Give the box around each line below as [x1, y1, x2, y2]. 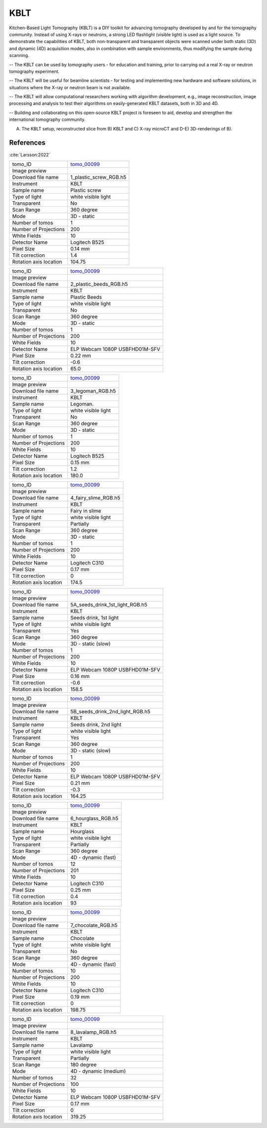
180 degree [70, 1061, 97, 1068]
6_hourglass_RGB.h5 [70, 815, 119, 822]
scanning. [9, 53, 30, 58]
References [9, 139, 45, 147]
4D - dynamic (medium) [70, 1068, 126, 1074]
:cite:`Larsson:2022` [9, 152, 50, 158]
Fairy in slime [70, 507, 101, 514]
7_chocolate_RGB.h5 [70, 922, 118, 929]
